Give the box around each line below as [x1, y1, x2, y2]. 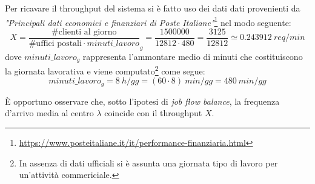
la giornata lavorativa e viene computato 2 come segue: [5, 63, 205, 77]
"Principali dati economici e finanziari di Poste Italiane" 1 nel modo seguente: [5, 14, 291, 28]
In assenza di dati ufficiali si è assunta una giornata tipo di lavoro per [19, 156, 278, 169]
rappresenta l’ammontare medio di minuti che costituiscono [82, 50, 303, 62]
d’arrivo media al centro [5, 107, 94, 119]
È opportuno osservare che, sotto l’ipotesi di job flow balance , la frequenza [5, 94, 280, 107]
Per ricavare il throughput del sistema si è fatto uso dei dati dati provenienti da [5, 2, 300, 14]
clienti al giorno [58, 27, 117, 36]
